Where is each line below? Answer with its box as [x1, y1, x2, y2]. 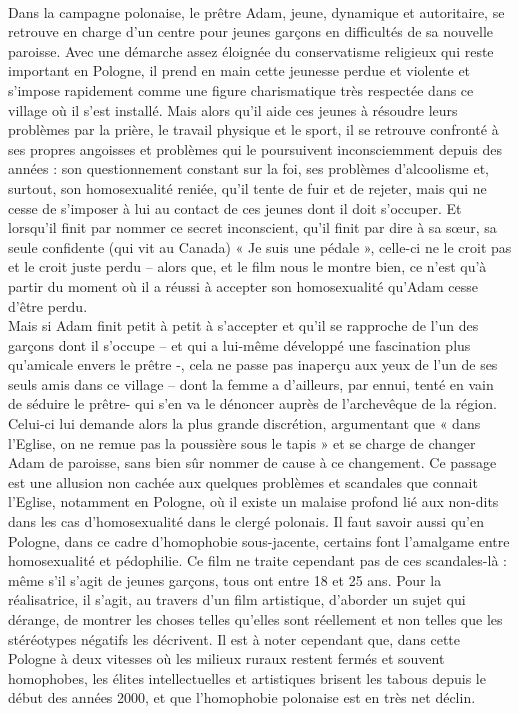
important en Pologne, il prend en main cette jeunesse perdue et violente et [8, 60, 471, 81]
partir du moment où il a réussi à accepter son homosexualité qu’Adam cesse [8, 275, 478, 296]
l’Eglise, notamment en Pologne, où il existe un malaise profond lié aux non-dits [8, 491, 499, 512]
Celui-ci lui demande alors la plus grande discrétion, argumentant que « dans [8, 413, 481, 434]
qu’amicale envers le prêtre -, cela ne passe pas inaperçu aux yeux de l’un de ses [8, 354, 498, 375]
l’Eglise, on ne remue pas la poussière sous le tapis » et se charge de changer [8, 432, 476, 453]
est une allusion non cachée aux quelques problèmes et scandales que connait [8, 471, 478, 492]
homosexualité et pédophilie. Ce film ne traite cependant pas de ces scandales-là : [8, 550, 507, 571]
